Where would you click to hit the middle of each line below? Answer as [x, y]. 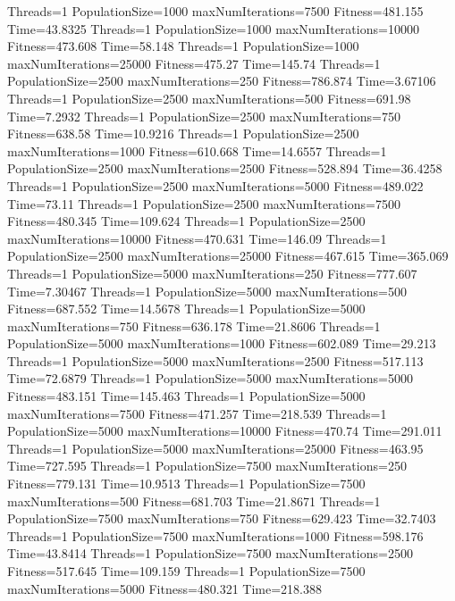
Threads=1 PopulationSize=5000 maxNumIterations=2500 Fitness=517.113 [215, 360]
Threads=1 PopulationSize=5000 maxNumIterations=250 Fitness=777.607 [212, 273]
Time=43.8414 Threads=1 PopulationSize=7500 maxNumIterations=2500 [210, 553]
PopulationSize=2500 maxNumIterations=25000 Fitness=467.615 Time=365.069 [228, 256]
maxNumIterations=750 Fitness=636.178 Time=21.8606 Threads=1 [194, 326]
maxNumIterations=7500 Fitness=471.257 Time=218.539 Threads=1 [197, 413]
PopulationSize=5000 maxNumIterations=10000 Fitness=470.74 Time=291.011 [225, 431]
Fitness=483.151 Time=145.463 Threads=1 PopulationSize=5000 [186, 396]
